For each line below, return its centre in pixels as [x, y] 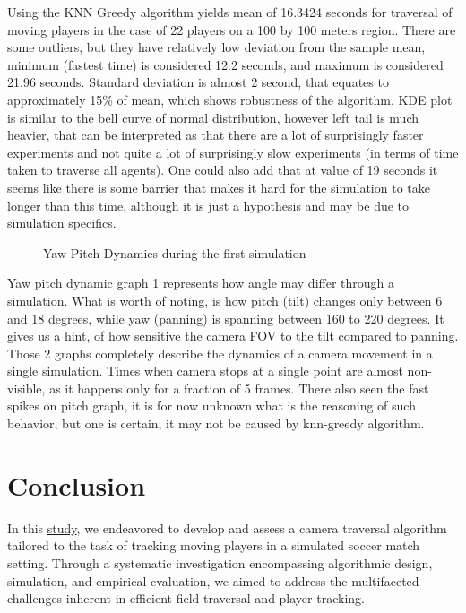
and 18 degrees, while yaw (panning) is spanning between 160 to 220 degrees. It [226, 318]
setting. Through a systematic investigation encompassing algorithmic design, [220, 562]
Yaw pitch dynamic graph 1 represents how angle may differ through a [201, 283]
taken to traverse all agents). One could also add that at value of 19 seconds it [223, 170]
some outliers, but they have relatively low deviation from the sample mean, [216, 47]
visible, [26, 388]
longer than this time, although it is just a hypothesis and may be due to [208, 205]
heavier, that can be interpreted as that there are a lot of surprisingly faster [216, 135]
